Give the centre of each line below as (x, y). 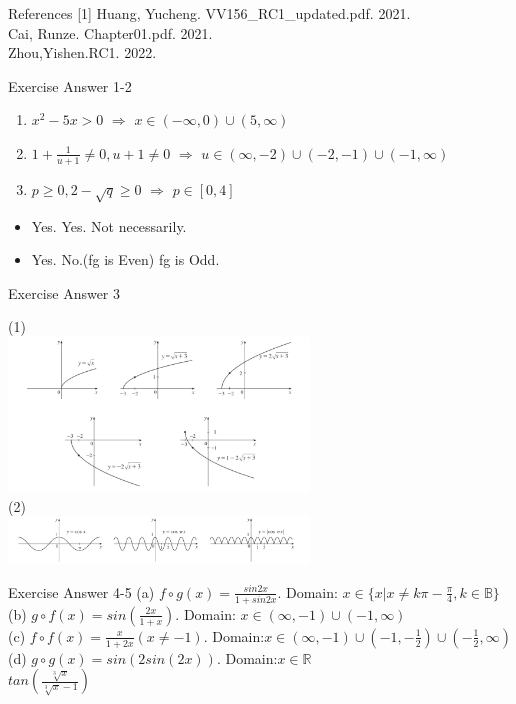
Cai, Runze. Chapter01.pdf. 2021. (110, 32)
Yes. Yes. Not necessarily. (109, 225)
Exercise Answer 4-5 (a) (81, 591)
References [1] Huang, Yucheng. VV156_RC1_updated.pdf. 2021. (209, 13)
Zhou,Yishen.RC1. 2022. (82, 52)
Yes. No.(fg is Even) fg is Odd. (125, 259)
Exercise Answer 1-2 (70, 85)
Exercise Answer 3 (64, 292)
